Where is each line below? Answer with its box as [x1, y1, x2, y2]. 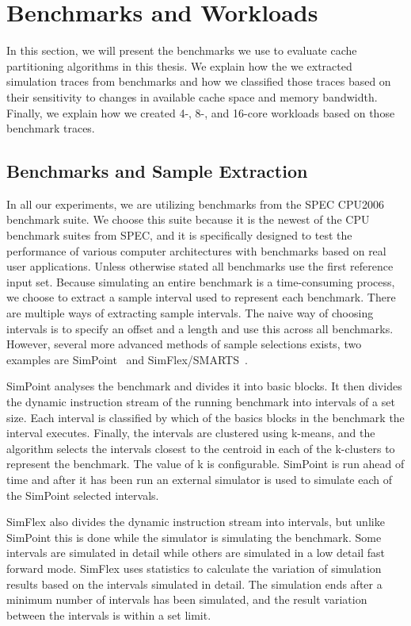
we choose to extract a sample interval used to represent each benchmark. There [6, 289, 396, 305]
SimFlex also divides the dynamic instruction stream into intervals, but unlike [6, 513, 385, 530]
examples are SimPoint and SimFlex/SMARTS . [6, 351, 248, 367]
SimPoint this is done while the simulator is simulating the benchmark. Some [6, 528, 382, 545]
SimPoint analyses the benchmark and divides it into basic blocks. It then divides [6, 378, 402, 394]
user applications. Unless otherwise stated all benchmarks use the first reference [6, 258, 394, 275]
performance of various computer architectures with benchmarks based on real [6, 242, 386, 259]
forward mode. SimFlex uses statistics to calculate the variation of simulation [6, 559, 382, 576]
